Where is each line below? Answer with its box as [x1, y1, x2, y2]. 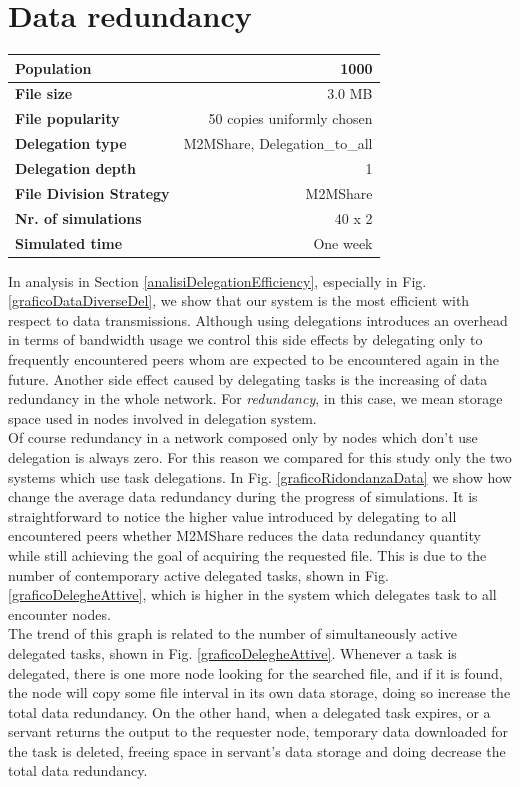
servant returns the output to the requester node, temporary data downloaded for [8, 721, 508, 742]
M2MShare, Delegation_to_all [183, 133, 373, 154]
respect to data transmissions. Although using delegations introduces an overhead [8, 309, 508, 330]
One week [313, 232, 373, 253]
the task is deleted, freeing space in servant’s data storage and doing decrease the [8, 740, 506, 761]
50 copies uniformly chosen [208, 108, 373, 129]
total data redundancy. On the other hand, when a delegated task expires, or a [8, 701, 491, 722]
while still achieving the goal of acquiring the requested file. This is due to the [8, 544, 487, 565]
